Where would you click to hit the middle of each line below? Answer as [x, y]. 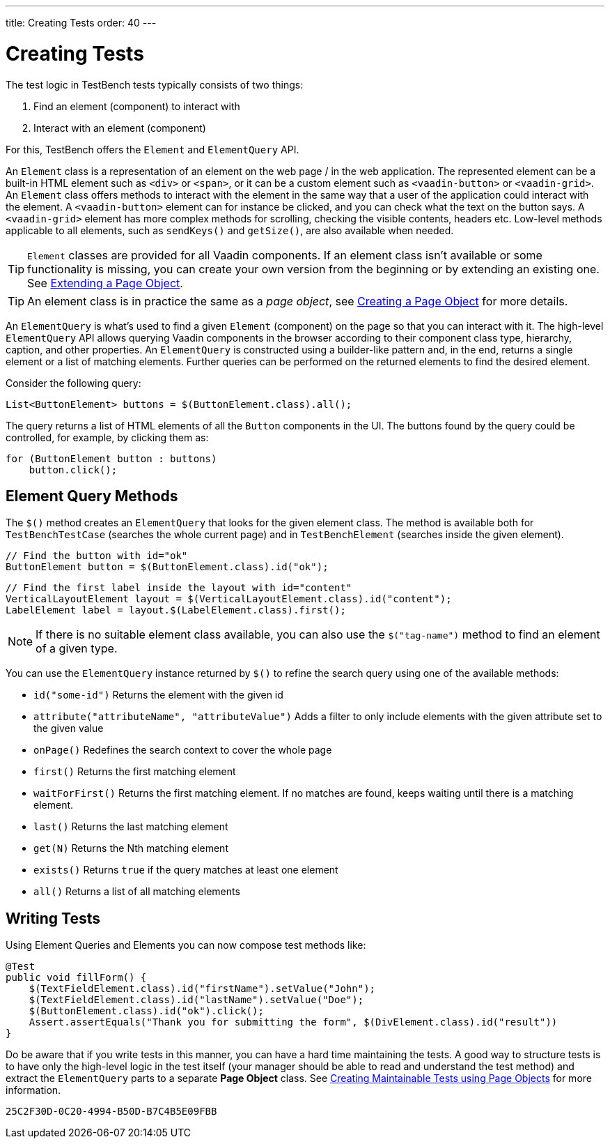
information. [33, 1090]
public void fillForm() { [76, 978]
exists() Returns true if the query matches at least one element [186, 870]
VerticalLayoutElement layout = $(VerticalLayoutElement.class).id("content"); [229, 599]
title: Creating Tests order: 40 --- [81, 23]
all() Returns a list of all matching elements [137, 892]
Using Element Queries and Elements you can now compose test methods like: [186, 945]
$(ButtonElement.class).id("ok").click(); [146, 1011]
